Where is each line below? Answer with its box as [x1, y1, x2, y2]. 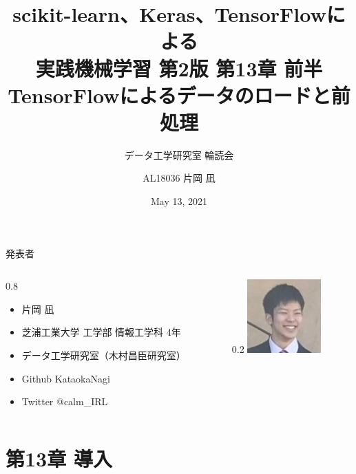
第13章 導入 [6, 444, 112, 472]
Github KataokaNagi [21, 371, 110, 385]
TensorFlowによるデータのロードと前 [8, 80, 350, 109]
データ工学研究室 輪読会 [124, 147, 234, 162]
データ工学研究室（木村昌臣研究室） [21, 348, 186, 363]
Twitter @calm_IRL [21, 394, 108, 409]
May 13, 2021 [150, 194, 208, 208]
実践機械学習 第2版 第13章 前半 [35, 54, 323, 82]
